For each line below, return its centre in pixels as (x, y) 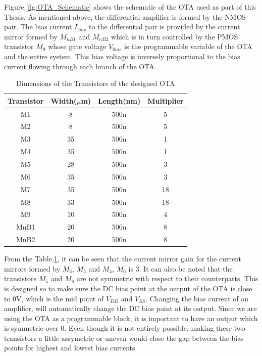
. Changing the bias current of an (197, 298)
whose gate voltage (77, 46)
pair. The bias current (38, 27)
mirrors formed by (32, 268)
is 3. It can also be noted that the (180, 268)
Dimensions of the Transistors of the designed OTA (96, 83)
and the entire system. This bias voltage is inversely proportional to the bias (122, 56)
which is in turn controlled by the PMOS (175, 36)
